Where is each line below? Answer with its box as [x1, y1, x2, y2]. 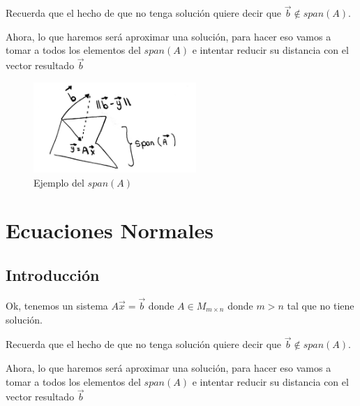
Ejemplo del [33, 175, 84, 189]
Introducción [6, 263, 100, 285]
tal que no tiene [287, 298, 354, 312]
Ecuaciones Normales [6, 216, 213, 245]
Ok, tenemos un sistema [6, 298, 108, 312]
